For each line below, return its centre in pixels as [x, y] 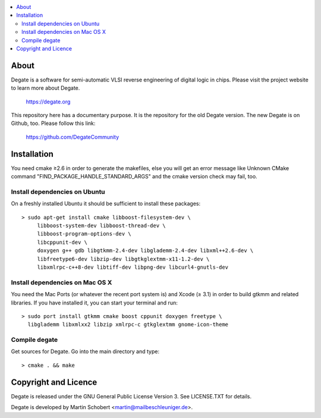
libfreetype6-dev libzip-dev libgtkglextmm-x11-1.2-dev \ [123, 259]
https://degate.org [48, 102]
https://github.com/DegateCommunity [73, 137]
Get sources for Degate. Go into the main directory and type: [85, 351]
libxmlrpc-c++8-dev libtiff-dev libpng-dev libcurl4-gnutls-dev [133, 267]
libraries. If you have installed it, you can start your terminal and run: [94, 303]
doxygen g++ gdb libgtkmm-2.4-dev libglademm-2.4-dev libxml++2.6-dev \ [145, 251]
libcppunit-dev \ [62, 242]
